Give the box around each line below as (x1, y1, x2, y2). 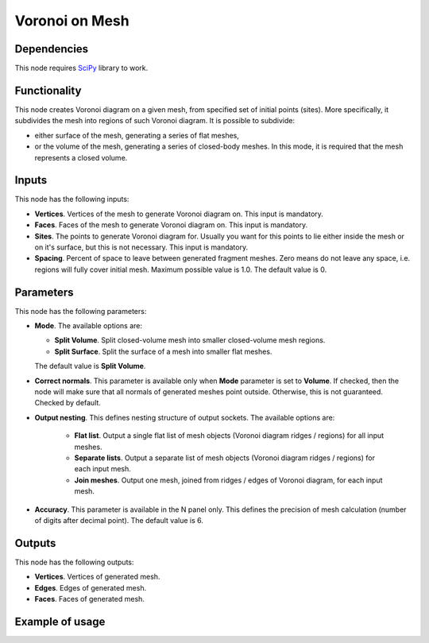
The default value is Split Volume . (34, 362, 146, 371)
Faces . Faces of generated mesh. (34, 595, 145, 604)
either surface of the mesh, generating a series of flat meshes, (34, 130, 240, 140)
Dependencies (14, 42, 89, 56)
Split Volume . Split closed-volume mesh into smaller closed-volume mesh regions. (54, 335, 326, 345)
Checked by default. (34, 398, 101, 408)
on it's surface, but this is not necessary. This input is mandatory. (34, 242, 249, 252)
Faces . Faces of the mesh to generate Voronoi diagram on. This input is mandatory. (34, 220, 308, 230)
